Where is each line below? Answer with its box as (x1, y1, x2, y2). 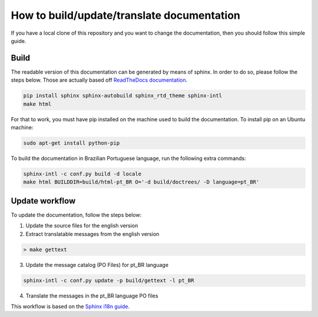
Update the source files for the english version (25, 222, 138, 229)
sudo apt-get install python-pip (23, 139, 120, 146)
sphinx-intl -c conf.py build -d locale (23, 171, 141, 177)
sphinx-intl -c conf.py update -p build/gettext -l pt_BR (23, 277, 194, 283)
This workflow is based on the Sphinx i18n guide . (11, 303, 130, 310)
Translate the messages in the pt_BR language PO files (25, 292, 158, 299)
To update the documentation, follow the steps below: (11, 211, 142, 218)
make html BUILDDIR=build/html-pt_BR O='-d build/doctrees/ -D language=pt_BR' (23, 179, 260, 185)
